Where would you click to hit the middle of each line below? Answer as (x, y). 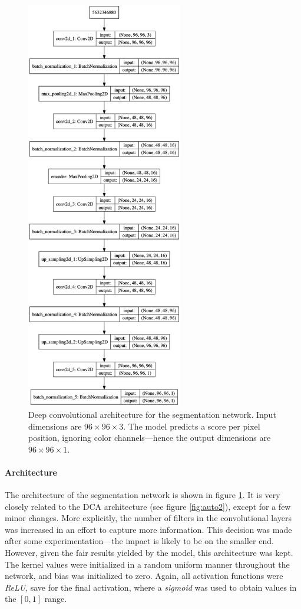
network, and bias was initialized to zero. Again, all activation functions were (144, 576)
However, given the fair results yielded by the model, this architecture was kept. (149, 553)
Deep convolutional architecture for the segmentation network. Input (152, 414)
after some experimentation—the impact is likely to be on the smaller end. (139, 541)
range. (56, 599)
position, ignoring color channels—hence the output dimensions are (150, 438)
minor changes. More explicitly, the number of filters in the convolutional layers (148, 518)
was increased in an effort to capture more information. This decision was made (148, 529)
